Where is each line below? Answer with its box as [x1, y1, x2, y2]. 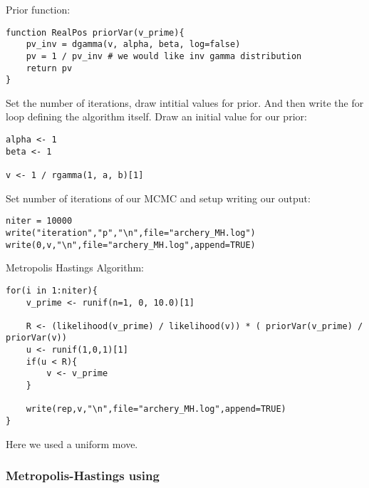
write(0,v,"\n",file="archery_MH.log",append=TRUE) [6, 239, 256, 250]
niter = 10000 [6, 216, 73, 227]
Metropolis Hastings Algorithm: [6, 260, 144, 275]
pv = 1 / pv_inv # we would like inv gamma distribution [26, 51, 302, 61]
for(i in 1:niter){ [6, 285, 98, 296]
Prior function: [6, 2, 71, 16]
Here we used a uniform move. [6, 436, 138, 451]
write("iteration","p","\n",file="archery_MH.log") [6, 227, 256, 238]
